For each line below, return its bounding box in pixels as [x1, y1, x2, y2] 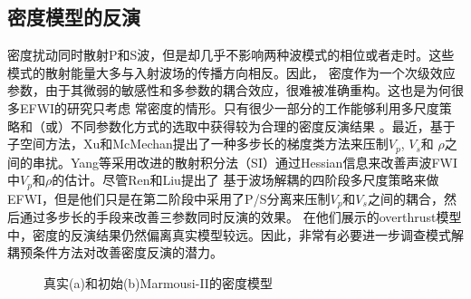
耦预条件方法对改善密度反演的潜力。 [7, 243, 223, 262]
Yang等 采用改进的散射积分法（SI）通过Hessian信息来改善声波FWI [70, 152, 457, 171]
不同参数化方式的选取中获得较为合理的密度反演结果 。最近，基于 [70, 116, 456, 135]
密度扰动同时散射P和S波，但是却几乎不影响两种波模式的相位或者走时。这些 [7, 45, 455, 64]
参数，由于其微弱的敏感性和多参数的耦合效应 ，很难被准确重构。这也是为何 [7, 81, 451, 100]
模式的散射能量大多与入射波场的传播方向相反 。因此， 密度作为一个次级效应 [7, 63, 456, 82]
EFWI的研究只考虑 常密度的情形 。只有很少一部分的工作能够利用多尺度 [19, 98, 439, 117]
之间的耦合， [367, 188, 444, 207]
